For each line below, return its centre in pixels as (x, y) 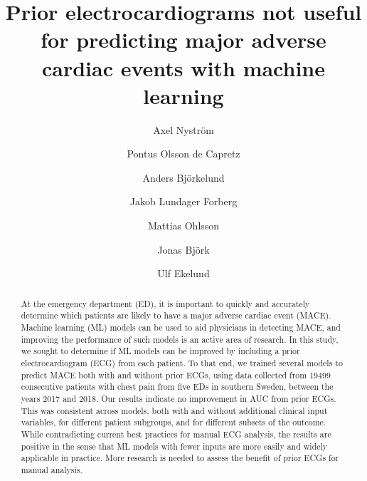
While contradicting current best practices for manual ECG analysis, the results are (176, 434)
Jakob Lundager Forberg (183, 201)
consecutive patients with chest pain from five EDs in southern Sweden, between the (177, 387)
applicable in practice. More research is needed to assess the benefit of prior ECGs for (180, 458)
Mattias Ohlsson (183, 226)
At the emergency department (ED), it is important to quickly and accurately (165, 303)
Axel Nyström (183, 129)
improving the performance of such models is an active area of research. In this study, (180, 339)
